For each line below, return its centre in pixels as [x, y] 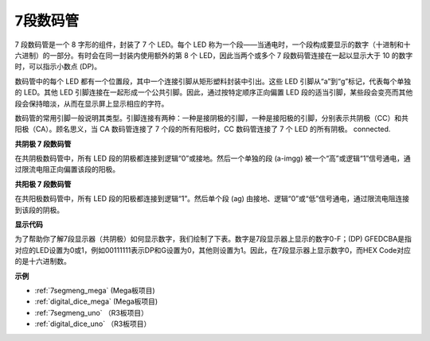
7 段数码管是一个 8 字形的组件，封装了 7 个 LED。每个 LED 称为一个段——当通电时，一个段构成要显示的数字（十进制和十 [213, 45]
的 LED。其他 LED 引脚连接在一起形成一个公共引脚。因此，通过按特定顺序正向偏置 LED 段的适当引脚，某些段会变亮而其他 [214, 92]
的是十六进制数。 [43, 262]
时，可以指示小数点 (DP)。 [58, 67]
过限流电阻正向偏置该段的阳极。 [67, 169]
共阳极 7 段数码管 [43, 184]
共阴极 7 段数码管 [43, 144]
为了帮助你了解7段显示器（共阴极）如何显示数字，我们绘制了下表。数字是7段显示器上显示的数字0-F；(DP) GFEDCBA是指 [213, 239]
